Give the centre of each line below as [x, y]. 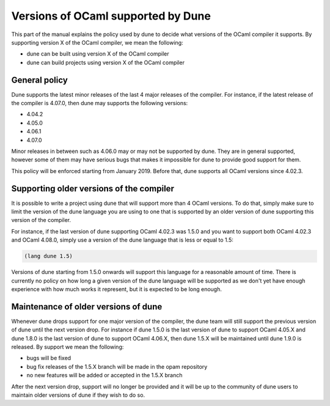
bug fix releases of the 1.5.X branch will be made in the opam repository [117, 366]
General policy [40, 80]
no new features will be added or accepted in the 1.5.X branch [105, 375]
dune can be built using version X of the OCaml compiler [98, 54]
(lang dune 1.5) [49, 256]
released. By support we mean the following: [68, 347]
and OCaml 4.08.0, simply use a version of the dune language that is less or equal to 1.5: [122, 240]
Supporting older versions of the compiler [93, 189]
